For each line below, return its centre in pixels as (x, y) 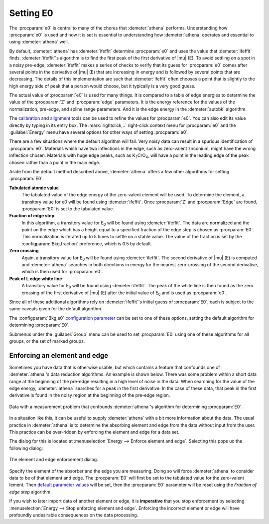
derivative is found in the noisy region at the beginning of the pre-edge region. (90, 395)
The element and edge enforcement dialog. (54, 460)
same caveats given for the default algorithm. (56, 309)
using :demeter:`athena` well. (39, 42)
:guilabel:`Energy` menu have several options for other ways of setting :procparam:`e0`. (99, 132)
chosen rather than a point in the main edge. (55, 162)
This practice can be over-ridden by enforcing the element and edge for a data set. (94, 432)
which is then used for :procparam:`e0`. (62, 272)
